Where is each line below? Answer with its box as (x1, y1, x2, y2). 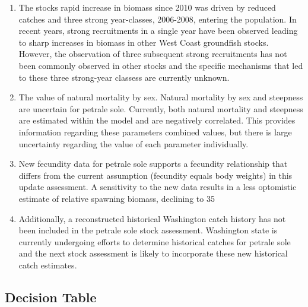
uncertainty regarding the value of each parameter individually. (18, 137, 249, 150)
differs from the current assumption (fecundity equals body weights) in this (18, 169, 293, 181)
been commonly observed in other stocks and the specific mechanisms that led (18, 59, 303, 71)
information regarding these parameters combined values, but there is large (18, 125, 292, 138)
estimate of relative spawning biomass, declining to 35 (18, 192, 215, 204)
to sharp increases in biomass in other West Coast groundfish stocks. (18, 36, 269, 48)
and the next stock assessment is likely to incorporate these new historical (18, 247, 288, 259)
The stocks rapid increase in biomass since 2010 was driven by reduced (18, 1, 276, 13)
